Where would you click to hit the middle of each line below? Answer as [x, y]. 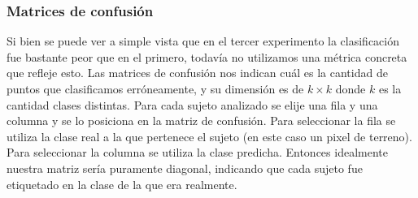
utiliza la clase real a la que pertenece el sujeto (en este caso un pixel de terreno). [209, 136]
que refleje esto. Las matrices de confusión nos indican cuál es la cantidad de [197, 73]
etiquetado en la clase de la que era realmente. [122, 184]
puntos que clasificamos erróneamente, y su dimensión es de [155, 88]
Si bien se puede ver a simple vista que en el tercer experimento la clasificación [203, 41]
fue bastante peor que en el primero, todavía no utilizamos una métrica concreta [207, 56]
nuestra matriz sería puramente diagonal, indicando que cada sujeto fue [185, 168]
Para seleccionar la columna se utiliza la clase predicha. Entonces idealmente [197, 152]
